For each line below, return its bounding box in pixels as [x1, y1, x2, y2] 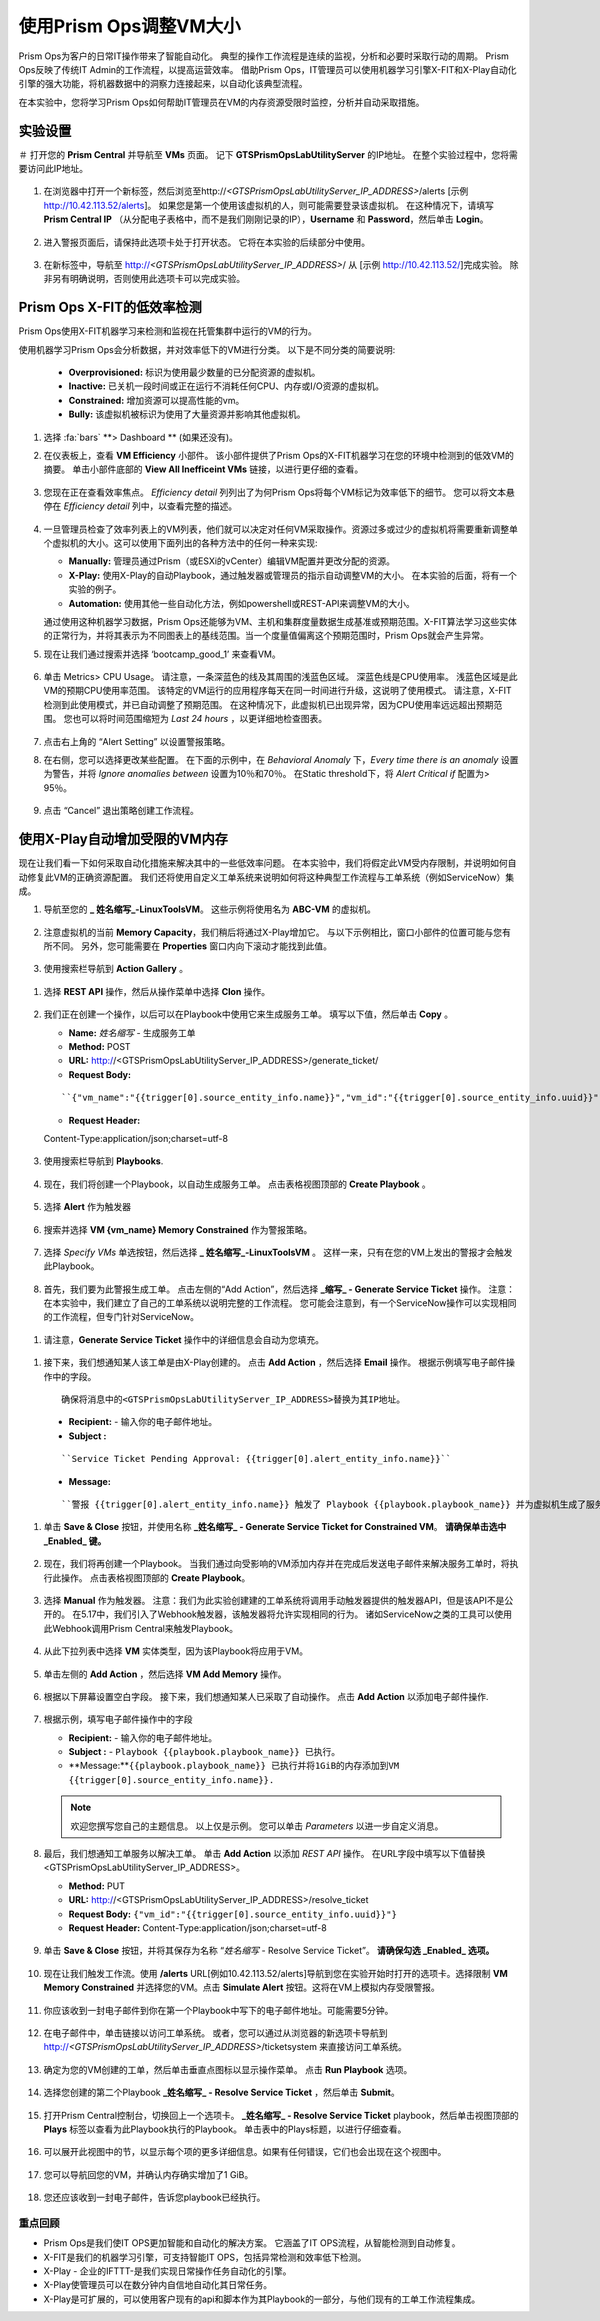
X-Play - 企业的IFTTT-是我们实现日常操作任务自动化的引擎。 [43, 2265, 292, 2277]
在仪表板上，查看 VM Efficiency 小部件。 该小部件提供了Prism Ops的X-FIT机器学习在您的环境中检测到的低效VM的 [43, 450, 514, 461]
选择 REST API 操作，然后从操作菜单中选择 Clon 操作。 [43, 985, 271, 997]
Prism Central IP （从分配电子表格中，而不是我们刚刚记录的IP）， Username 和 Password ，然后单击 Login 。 [43, 213, 489, 225]
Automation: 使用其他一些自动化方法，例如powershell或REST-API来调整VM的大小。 [68, 597, 415, 609]
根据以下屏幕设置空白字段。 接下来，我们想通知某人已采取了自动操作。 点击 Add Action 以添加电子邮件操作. [43, 1690, 489, 1702]
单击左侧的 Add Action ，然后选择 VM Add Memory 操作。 [43, 1668, 287, 1680]
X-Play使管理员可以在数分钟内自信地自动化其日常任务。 [43, 2279, 273, 2291]
